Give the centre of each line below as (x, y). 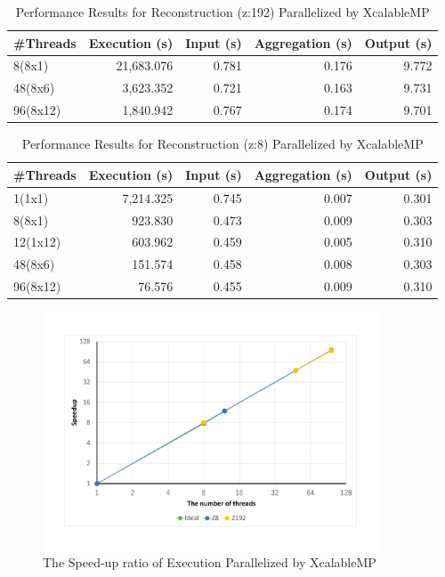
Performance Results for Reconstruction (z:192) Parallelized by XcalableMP (222, 12)
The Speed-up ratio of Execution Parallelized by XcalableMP (210, 562)
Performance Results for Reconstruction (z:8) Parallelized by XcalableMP (222, 144)
